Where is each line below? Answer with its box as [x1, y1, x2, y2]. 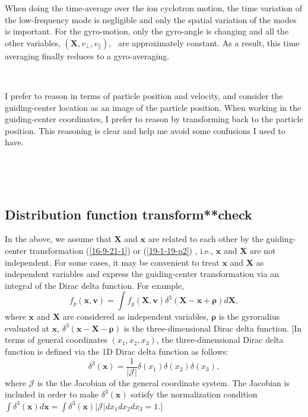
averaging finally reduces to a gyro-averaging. [5, 49, 170, 62]
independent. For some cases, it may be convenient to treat [5, 256, 220, 268]
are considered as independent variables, [62, 310, 209, 323]
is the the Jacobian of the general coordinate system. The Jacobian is [37, 376, 290, 389]
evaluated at [5, 321, 50, 334]
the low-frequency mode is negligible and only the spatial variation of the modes [5, 13, 297, 26]
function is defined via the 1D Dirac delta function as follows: [5, 345, 228, 358]
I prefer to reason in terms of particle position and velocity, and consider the [5, 89, 283, 101]
